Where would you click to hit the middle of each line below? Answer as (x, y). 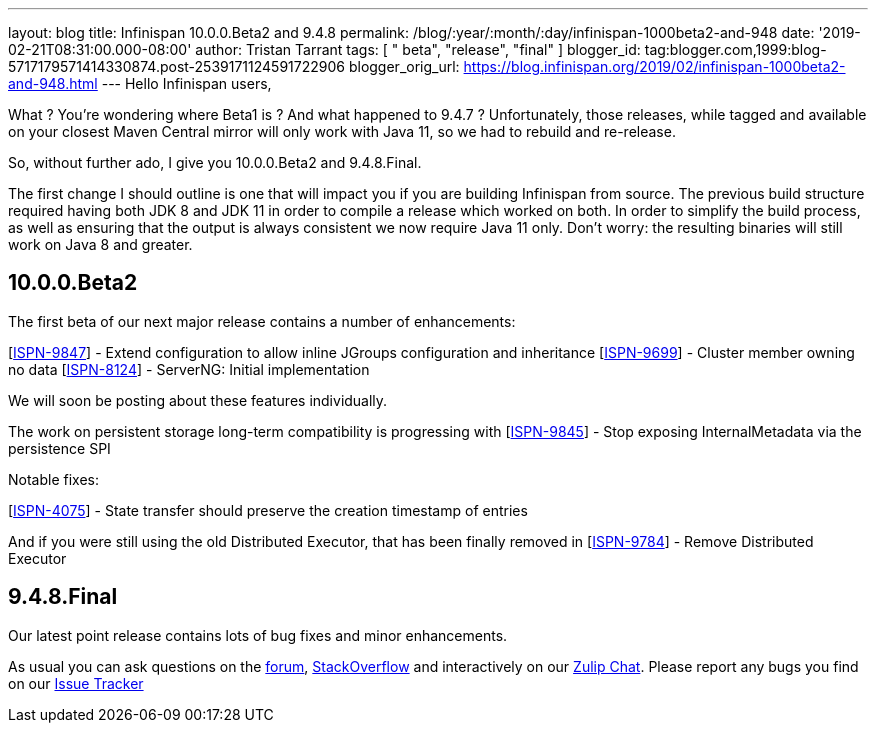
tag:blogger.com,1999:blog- (735, 49)
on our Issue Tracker (76, 683)
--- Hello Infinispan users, (186, 83)
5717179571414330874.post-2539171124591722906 (176, 66)
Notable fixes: (53, 479)
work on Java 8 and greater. (100, 244)
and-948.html (53, 83)
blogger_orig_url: (404, 66)
